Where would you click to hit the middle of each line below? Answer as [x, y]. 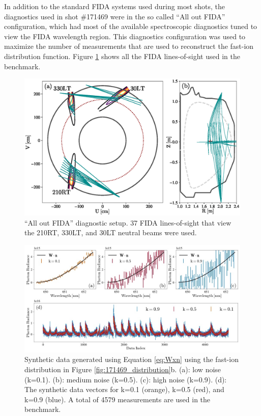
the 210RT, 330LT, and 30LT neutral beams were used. [111, 232]
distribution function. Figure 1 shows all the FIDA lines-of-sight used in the [122, 56]
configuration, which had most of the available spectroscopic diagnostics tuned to [131, 26]
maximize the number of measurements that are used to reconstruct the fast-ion [129, 46]
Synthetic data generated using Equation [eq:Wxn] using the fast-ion [132, 359]
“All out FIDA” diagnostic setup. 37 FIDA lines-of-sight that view [128, 222]
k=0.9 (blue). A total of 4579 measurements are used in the [118, 399]
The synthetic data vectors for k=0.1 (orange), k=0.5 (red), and [124, 389]
